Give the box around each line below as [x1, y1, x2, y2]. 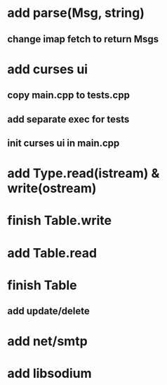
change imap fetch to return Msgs [7, 33, 159, 45]
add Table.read [7, 245, 97, 261]
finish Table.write [7, 213, 112, 228]
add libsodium [7, 365, 93, 381]
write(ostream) [7, 181, 97, 197]
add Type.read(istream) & [7, 166, 160, 181]
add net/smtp [7, 334, 88, 350]
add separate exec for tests [7, 113, 130, 125]
